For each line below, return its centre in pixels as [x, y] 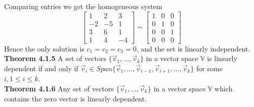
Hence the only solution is [44, 48]
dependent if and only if [41, 68]
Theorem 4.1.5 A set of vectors [55, 58]
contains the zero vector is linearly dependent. [75, 98]
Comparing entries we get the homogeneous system [83, 6]
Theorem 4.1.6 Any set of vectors [59, 88]
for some [209, 68]
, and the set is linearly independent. [193, 48]
